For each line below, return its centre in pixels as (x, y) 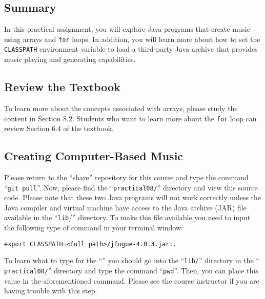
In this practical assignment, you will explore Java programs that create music (127, 29)
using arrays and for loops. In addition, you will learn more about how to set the (132, 39)
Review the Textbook (62, 87)
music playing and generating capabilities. (70, 59)
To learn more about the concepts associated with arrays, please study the (121, 108)
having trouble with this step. (51, 291)
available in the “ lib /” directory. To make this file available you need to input (127, 217)
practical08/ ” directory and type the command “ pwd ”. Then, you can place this (131, 270)
